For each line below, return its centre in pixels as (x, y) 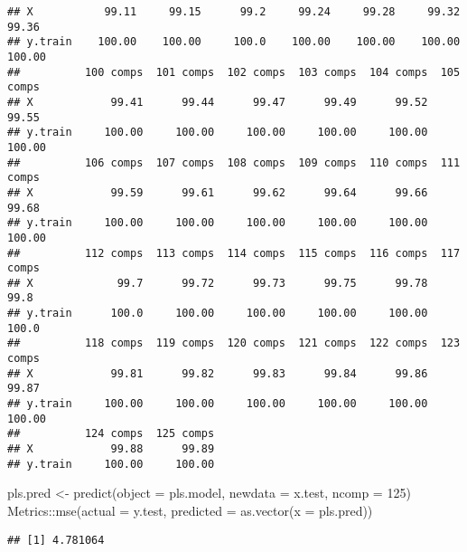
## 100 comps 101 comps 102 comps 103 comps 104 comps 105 (234, 72)
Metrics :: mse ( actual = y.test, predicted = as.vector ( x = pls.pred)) (190, 510)
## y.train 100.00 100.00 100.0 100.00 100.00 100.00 (234, 42)
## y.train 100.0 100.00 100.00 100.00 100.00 (218, 314)
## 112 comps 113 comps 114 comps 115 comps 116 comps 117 (234, 253)
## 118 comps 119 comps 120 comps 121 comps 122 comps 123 (234, 343)
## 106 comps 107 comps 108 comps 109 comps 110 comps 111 (234, 162)
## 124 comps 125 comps (111, 434)
